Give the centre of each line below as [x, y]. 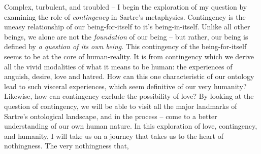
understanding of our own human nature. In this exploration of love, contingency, [131, 126]
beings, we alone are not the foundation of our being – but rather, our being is [126, 36]
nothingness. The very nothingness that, [67, 146]
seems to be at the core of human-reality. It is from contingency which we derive [129, 56]
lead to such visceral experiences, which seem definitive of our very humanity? [125, 86]
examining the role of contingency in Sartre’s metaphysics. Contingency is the [125, 16]
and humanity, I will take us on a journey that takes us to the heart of [114, 136]
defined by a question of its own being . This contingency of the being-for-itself [125, 46]
